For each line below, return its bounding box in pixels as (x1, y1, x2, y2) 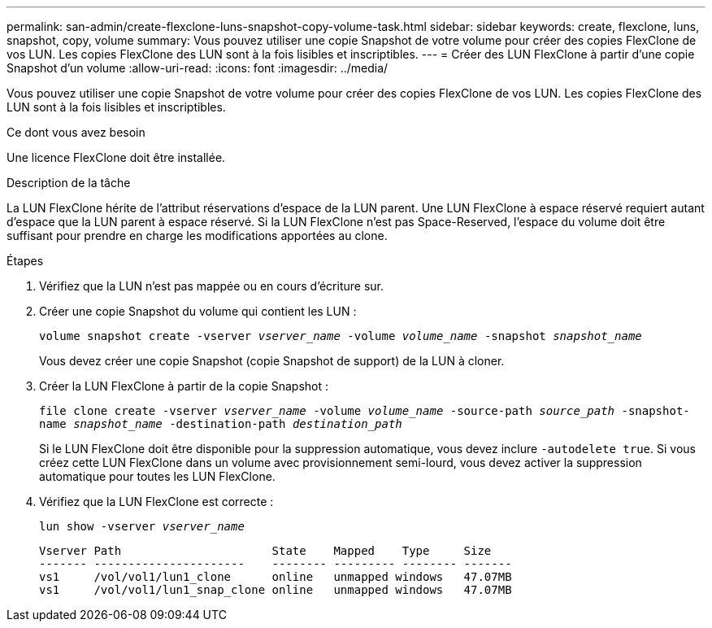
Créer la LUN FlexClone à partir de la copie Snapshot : (39, 379, 328, 393)
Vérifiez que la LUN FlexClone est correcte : (39, 495, 274, 508)
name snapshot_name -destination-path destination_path (39, 417, 402, 430)
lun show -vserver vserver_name (39, 520, 245, 533)
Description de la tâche (7, 176, 131, 190)
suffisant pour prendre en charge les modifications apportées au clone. (7, 229, 388, 242)
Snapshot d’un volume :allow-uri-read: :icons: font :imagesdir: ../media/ (7, 61, 389, 75)
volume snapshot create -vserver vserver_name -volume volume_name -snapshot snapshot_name (39, 329, 642, 342)
